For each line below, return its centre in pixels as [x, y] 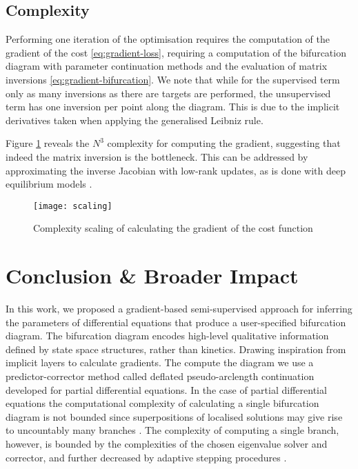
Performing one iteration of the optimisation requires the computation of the [168, 39]
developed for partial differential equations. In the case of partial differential [166, 389]
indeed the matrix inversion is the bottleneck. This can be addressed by [157, 156]
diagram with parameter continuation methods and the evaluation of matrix [167, 66]
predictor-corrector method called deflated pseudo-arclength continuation [160, 376]
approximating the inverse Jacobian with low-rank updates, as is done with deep [176, 170]
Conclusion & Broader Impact [152, 276]
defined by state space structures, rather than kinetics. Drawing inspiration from [176, 349]
